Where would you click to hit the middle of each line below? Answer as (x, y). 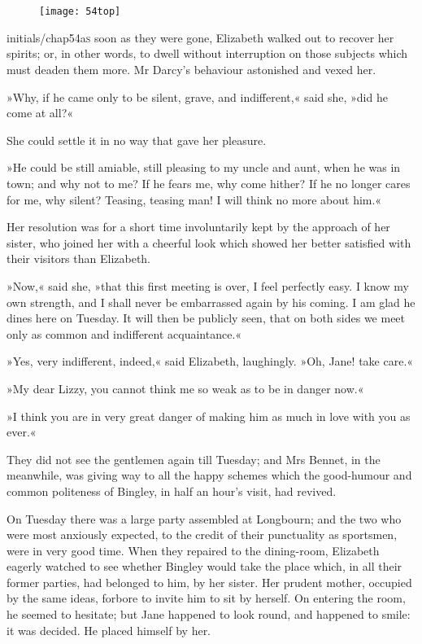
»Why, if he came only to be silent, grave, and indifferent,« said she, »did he (197, 96)
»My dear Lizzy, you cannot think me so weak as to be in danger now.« (185, 388)
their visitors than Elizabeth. (79, 258)
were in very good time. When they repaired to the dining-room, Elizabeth (193, 550)
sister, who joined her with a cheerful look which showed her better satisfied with (209, 242)
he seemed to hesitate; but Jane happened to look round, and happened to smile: (209, 614)
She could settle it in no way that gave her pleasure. (137, 140)
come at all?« (40, 113)
